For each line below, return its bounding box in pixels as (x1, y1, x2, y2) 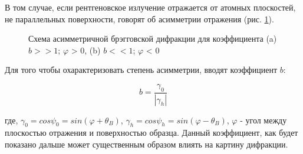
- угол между (240, 113, 287, 126)
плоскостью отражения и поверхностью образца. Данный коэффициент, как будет (5, 126, 298, 139)
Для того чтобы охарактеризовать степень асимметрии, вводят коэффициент (5, 63, 278, 76)
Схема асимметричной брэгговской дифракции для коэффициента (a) (28, 32, 277, 45)
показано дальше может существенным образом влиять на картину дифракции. (5, 138, 288, 150)
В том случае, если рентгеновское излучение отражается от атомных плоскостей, (5, 1, 296, 13)
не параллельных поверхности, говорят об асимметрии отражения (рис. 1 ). (5, 12, 274, 25)
